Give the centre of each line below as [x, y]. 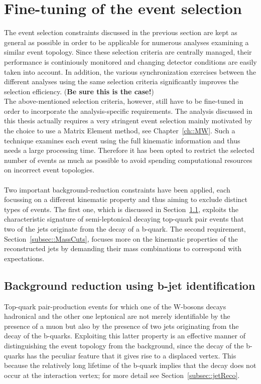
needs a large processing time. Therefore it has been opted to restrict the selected [129, 150]
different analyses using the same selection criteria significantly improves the [121, 81]
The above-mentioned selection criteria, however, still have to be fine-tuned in [124, 101]
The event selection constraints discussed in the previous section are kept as [121, 32]
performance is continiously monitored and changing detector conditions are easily [130, 61]
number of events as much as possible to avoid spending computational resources [128, 160]
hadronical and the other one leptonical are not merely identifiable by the [117, 316]
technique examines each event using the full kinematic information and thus [122, 140]
